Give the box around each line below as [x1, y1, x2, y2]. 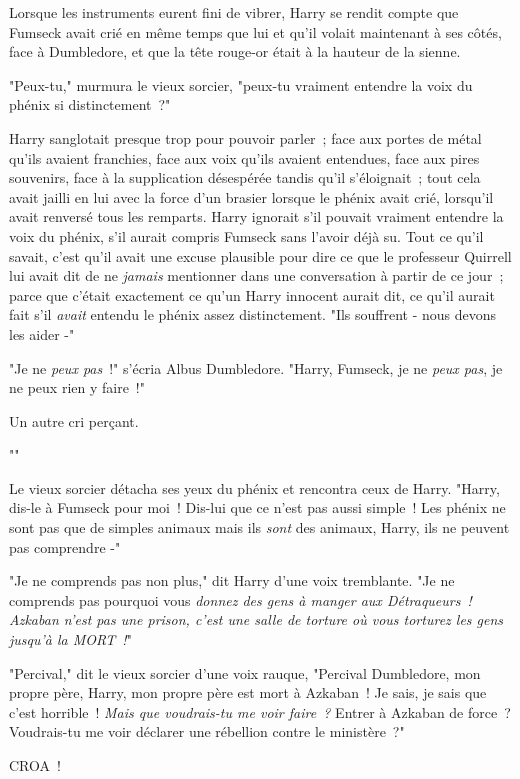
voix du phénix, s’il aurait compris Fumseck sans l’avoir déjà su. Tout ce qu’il [9, 225, 484, 246]
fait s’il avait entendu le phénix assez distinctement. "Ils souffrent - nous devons [9, 304, 497, 325]
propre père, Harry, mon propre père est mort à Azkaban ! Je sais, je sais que [9, 682, 487, 703]
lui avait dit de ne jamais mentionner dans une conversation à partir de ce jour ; [9, 265, 504, 286]
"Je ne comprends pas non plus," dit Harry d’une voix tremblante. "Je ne [9, 570, 455, 591]
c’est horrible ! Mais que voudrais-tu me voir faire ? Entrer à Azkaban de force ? [9, 701, 511, 722]
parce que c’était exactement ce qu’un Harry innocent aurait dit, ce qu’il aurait [9, 284, 495, 305]
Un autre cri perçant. [9, 410, 139, 431]
